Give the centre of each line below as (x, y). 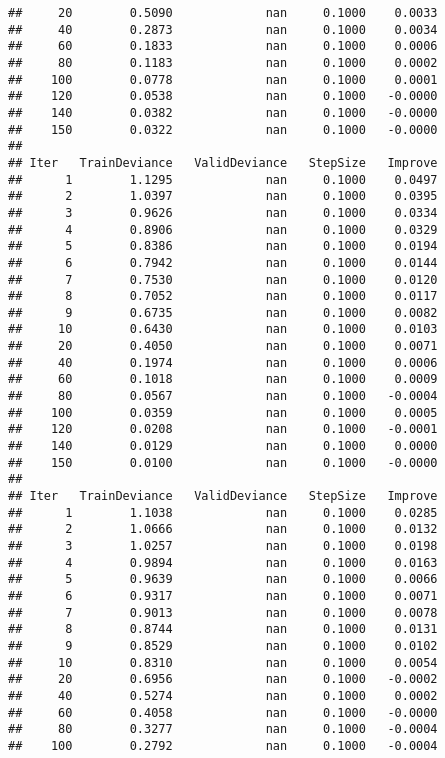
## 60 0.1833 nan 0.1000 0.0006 (223, 46)
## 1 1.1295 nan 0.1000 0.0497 (223, 179)
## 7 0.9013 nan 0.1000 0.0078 (223, 612)
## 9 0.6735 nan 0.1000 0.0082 (223, 312)
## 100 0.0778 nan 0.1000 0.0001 (223, 79)
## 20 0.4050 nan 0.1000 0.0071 (223, 346)
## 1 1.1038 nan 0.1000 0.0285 (223, 512)
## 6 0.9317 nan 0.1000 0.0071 (223, 595)
